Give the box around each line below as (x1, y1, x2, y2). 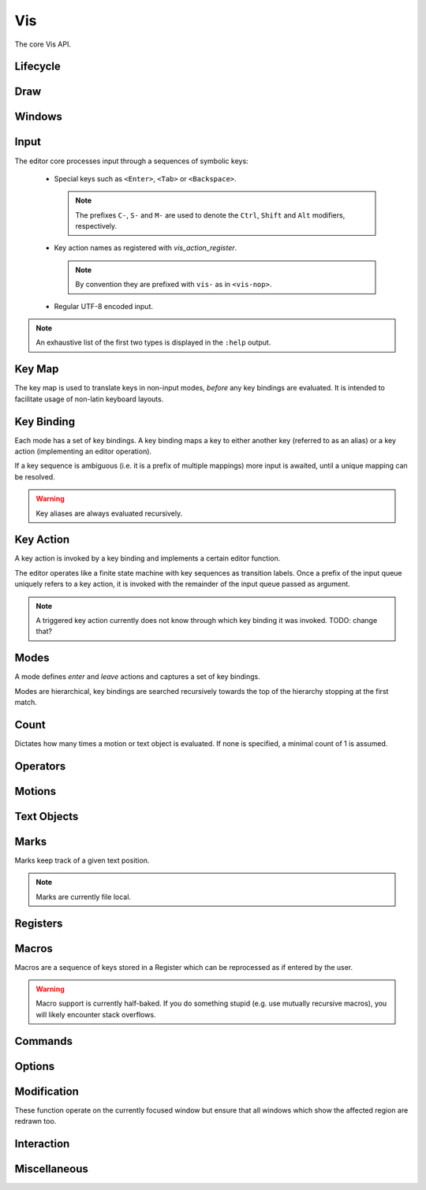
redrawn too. (14, 1117, 57, 1126)
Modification (14, 1084, 79, 1098)
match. (14, 698, 37, 707)
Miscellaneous (14, 1162, 88, 1175)
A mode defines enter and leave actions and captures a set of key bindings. (14, 672, 260, 681)
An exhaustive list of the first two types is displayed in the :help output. (35, 338, 271, 347)
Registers (14, 916, 63, 930)
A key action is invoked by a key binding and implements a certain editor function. (14, 554, 281, 563)
